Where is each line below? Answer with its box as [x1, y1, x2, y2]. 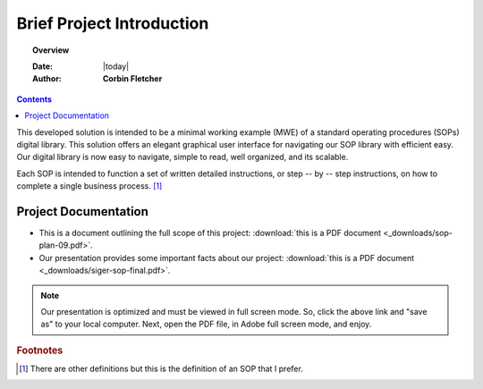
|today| [103, 61, 130, 72]
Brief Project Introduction [16, 13, 209, 33]
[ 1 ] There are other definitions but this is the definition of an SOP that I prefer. [19, 363, 303, 374]
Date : [32, 61, 54, 72]
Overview [32, 45, 70, 55]
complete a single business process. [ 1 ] [16, 181, 163, 191]
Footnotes [16, 344, 64, 357]
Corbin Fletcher [103, 73, 163, 84]
